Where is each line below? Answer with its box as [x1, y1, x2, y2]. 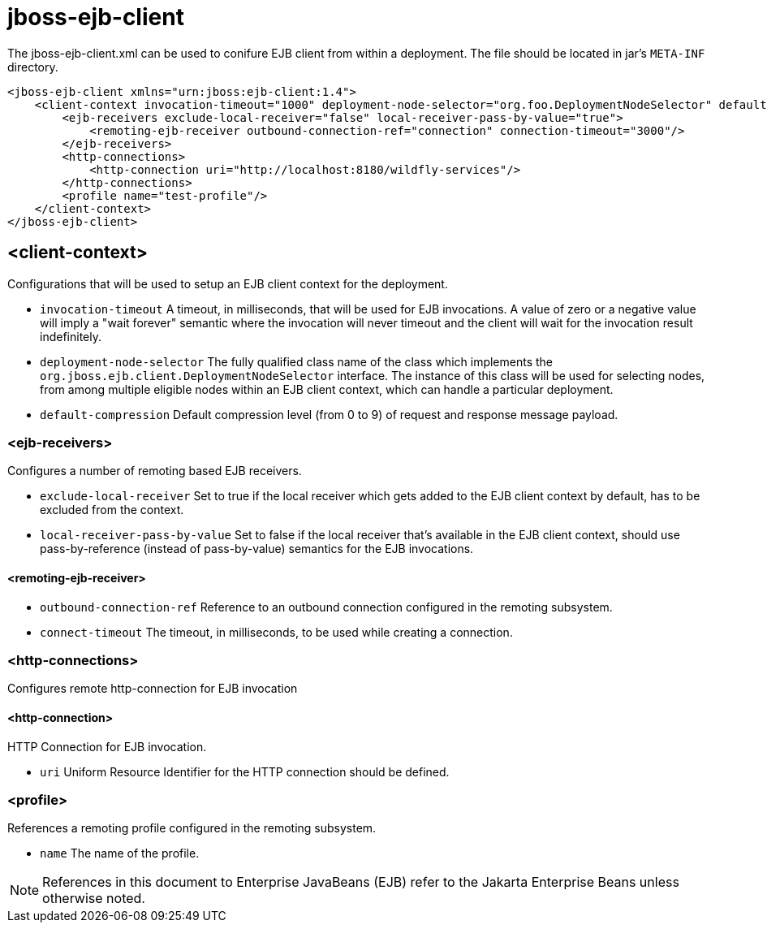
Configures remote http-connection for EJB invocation [7, 681, 298, 696]
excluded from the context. [40, 503, 184, 517]
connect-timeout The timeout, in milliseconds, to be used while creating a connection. [40, 624, 513, 639]
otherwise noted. [42, 890, 145, 907]
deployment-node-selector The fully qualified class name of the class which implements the [40, 354, 554, 369]
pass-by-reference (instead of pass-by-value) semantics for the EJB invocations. [40, 542, 474, 556]
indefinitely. [40, 329, 101, 344]
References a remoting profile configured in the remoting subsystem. [7, 821, 377, 836]
